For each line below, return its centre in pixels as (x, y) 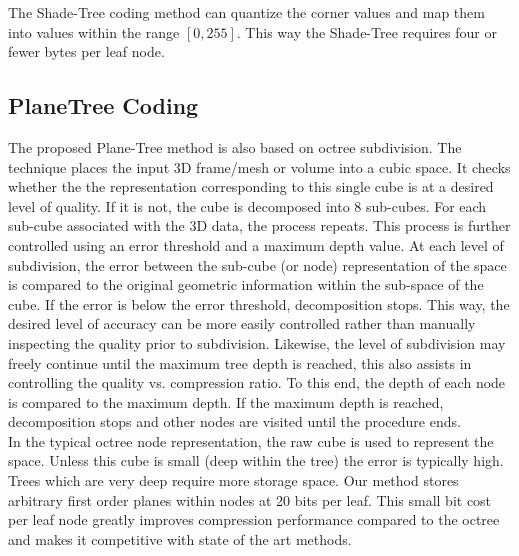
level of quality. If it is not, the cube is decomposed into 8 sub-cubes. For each (247, 205)
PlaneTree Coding (103, 105)
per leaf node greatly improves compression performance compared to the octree (254, 519)
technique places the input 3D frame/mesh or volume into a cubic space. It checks (259, 166)
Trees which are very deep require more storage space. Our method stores (233, 480)
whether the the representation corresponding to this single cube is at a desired (251, 186)
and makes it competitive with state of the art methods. (180, 538)
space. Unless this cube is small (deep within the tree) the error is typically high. (256, 460)
